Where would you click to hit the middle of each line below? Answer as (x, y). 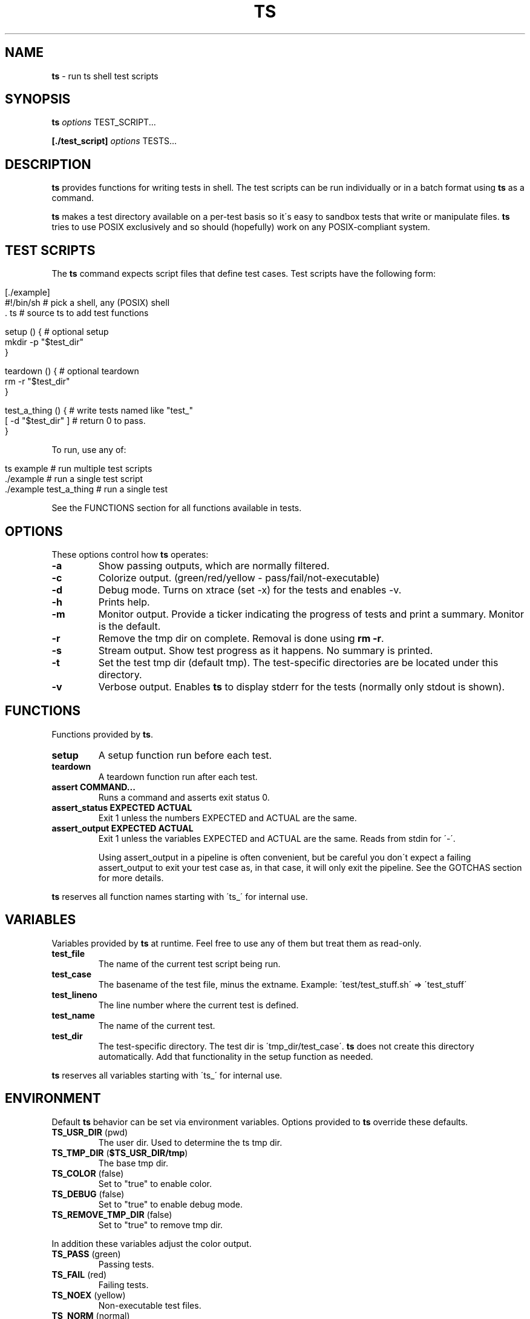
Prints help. (124, 602)
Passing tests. (126, 1264)
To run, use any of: (89, 450)
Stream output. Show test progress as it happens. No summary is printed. (266, 650)
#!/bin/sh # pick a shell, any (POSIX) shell (87, 303)
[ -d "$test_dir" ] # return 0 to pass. (75, 421)
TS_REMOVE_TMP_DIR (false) (112, 1214)
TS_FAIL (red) (79, 1274)
